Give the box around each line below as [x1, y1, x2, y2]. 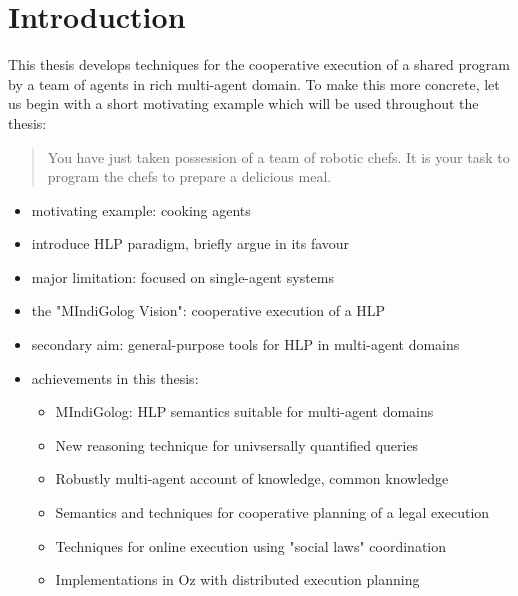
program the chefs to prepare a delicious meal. [47, 166, 332, 187]
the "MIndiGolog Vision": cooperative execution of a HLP [31, 300, 386, 321]
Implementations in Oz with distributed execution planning [55, 569, 420, 590]
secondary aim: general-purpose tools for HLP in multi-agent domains [31, 334, 460, 355]
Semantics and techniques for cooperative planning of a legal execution [55, 502, 490, 523]
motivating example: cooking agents [31, 199, 251, 220]
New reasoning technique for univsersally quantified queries [55, 434, 419, 455]
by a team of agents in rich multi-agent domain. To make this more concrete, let [8, 73, 500, 94]
